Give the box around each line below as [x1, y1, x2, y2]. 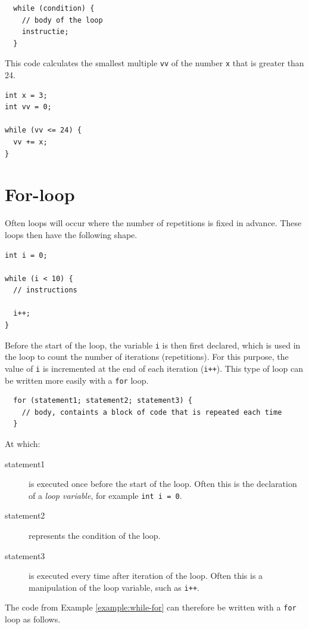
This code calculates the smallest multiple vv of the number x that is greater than [5, 57, 304, 69]
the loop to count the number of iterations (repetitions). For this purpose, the [5, 350, 289, 363]
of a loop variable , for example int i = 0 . [29, 489, 182, 501]
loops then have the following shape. [5, 228, 138, 240]
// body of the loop [21, 16, 103, 24]
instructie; [21, 27, 69, 36]
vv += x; [13, 138, 48, 146]
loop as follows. [5, 613, 61, 625]
